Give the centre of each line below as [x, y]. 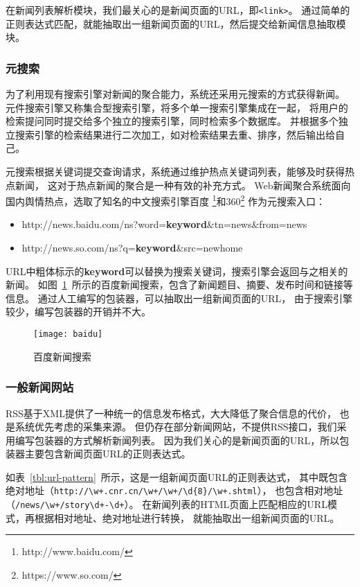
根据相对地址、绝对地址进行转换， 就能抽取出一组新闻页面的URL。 [187, 517]
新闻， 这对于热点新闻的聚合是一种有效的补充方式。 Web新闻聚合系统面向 [183, 185]
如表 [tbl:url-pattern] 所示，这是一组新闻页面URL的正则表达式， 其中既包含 [177, 476]
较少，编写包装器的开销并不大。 [78, 312]
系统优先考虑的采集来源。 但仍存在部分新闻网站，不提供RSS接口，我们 [176, 427]
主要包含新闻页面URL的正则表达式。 [108, 454]
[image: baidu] [68, 334]
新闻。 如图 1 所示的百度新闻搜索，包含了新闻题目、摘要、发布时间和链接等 [179, 284]
